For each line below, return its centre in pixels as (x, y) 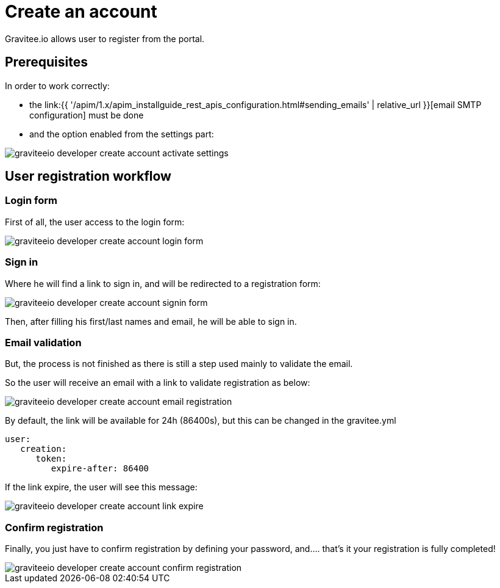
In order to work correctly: (57, 85)
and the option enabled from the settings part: (122, 134)
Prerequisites (46, 62)
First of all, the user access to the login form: (95, 222)
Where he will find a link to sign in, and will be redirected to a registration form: (163, 283)
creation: (44, 449)
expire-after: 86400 (100, 469)
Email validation (43, 342)
